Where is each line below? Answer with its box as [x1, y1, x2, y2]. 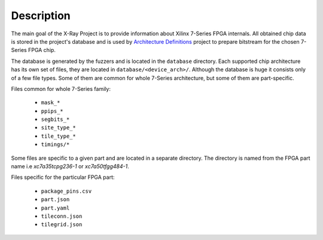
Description [11, 9, 71, 22]
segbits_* [41, 116, 70, 123]
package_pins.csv [41, 187, 92, 195]
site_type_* [41, 124, 76, 131]
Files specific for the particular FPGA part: [11, 174, 115, 181]
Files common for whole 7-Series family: [11, 85, 111, 92]
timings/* [41, 141, 70, 148]
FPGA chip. [28, 47, 56, 54]
